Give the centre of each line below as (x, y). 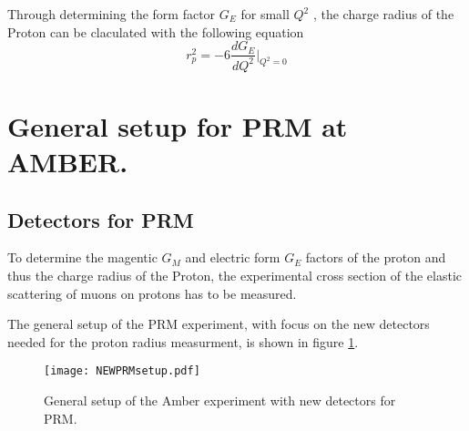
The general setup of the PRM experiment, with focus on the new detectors (219, 324)
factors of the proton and (376, 257)
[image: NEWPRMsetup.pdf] (122, 371)
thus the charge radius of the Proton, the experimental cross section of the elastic (234, 275)
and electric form (233, 257)
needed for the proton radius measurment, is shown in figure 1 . (183, 341)
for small (265, 14)
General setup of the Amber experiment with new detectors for (220, 400)
